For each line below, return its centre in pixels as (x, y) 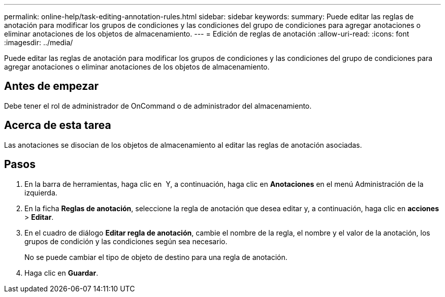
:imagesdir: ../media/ (39, 42)
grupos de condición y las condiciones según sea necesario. (126, 241)
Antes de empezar (51, 86)
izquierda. (41, 192)
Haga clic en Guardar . (61, 273)
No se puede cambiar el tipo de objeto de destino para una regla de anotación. (156, 257)
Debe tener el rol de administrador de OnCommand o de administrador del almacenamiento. (158, 106)
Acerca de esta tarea (58, 125)
